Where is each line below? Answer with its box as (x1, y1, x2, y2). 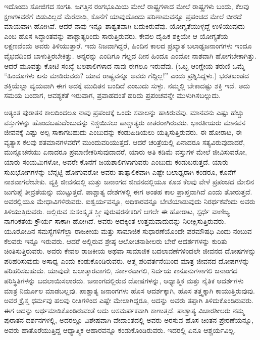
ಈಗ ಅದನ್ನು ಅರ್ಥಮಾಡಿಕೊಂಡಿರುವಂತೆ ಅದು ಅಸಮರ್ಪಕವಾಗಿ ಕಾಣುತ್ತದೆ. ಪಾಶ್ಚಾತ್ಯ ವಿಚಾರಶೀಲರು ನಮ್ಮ (4, 305, 245, 315)
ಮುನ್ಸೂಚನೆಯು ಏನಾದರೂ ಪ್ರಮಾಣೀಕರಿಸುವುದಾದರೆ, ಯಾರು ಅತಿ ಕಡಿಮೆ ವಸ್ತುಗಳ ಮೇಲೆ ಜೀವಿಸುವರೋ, (4, 147, 247, 157)
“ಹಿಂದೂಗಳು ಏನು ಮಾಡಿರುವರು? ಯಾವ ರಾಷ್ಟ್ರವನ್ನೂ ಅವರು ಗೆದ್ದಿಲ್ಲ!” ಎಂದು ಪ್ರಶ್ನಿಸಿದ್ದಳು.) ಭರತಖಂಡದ (4, 70, 249, 81)
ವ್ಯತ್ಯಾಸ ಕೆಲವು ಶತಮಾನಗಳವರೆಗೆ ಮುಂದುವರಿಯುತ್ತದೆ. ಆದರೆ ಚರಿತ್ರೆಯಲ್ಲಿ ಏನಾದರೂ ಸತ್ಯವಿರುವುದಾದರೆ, (4, 136, 245, 147)
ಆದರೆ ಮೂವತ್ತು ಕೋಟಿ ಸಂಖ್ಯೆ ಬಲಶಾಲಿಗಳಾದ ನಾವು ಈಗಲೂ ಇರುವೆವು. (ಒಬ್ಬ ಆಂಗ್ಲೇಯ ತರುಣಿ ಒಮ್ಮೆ (4, 60, 245, 71)
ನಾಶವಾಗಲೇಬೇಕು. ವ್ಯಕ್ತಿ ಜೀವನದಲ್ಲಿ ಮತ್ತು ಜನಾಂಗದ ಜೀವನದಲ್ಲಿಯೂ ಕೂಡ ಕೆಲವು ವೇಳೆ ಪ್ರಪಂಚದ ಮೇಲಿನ (4, 176, 254, 187)
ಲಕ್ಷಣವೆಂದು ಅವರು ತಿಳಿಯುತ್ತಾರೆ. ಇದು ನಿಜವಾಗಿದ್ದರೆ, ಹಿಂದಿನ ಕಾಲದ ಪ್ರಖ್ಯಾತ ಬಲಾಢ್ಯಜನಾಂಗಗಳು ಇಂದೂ (4, 40, 252, 51)
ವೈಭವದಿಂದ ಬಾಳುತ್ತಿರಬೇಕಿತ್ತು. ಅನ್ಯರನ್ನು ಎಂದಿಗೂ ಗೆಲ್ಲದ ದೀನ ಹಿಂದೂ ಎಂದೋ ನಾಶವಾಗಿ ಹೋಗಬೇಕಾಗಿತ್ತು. (4, 50, 256, 61)
